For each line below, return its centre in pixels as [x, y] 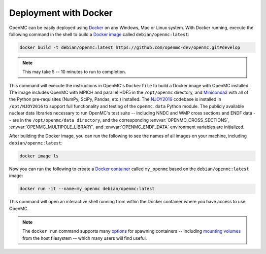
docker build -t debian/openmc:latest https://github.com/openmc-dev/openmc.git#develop [130, 47]
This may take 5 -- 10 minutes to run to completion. [74, 72]
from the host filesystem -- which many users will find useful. [85, 238]
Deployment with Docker [61, 13]
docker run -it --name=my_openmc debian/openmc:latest [87, 189]
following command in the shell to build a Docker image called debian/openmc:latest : [99, 34]
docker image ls [39, 156]
